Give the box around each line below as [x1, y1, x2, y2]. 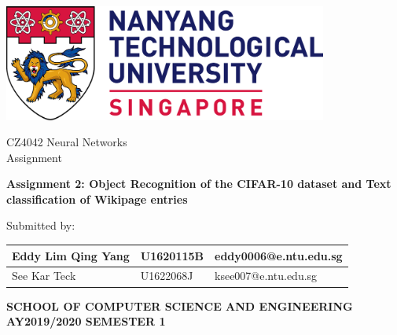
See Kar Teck [12, 267, 76, 284]
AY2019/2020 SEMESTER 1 [6, 313, 166, 329]
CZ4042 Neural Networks [6, 134, 127, 150]
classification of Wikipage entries [6, 190, 188, 207]
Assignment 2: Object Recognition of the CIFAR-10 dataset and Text [6, 175, 391, 192]
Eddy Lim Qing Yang [12, 247, 130, 263]
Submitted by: [6, 217, 75, 234]
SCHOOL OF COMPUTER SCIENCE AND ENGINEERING [6, 297, 353, 314]
